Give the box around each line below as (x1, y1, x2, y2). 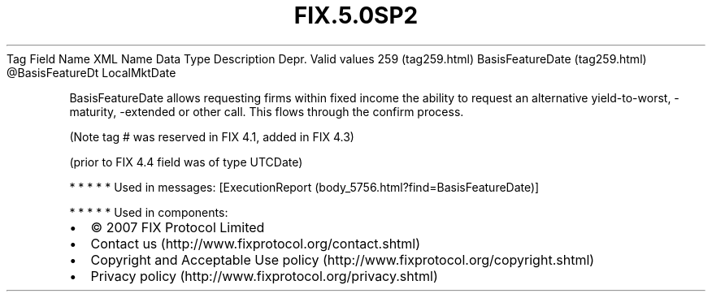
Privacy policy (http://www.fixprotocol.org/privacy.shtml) (90, 267, 438, 284)
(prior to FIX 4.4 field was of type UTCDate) (69, 154, 303, 169)
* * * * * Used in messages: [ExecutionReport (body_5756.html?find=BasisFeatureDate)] (69, 179, 540, 194)
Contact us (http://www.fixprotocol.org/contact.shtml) (90, 235, 421, 252)
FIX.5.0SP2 (293, 2, 419, 29)
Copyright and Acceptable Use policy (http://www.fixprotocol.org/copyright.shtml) (90, 251, 595, 268)
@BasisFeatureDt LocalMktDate (7, 65, 176, 80)
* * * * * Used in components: (69, 205, 228, 219)
